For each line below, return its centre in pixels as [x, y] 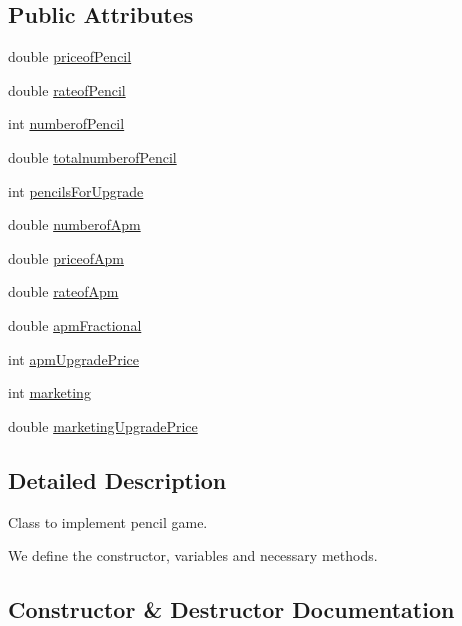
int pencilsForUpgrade [76, 190]
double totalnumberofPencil [92, 156]
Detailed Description [117, 479]
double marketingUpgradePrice [103, 425]
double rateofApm [63, 291]
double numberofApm [74, 224]
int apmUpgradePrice [73, 358]
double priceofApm [66, 257]
